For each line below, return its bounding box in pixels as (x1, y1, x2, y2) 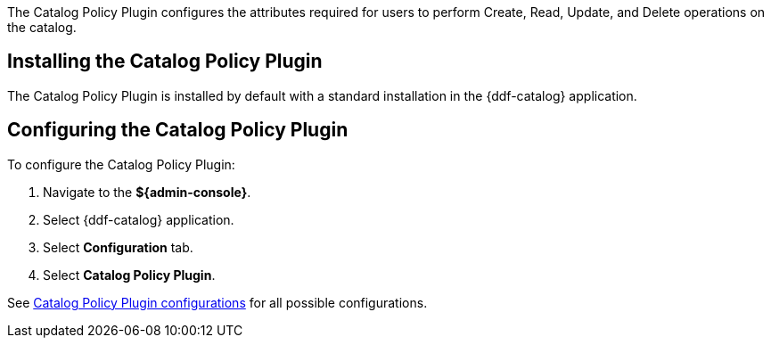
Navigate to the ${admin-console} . (43, 184, 251, 200)
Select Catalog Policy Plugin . (43, 267, 216, 283)
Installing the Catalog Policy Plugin (7, 50, 323, 73)
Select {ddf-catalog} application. (43, 211, 234, 227)
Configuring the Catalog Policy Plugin (7, 119, 349, 142)
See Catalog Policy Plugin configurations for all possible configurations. (7, 294, 428, 310)
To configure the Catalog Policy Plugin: (7, 156, 235, 172)
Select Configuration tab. (43, 239, 193, 255)
